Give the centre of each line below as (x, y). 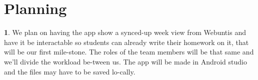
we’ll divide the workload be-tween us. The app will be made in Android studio (125, 61)
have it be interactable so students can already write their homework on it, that (126, 42)
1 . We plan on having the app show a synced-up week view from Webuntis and (125, 32)
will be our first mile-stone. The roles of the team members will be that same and (129, 52)
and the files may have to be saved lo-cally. (70, 71)
